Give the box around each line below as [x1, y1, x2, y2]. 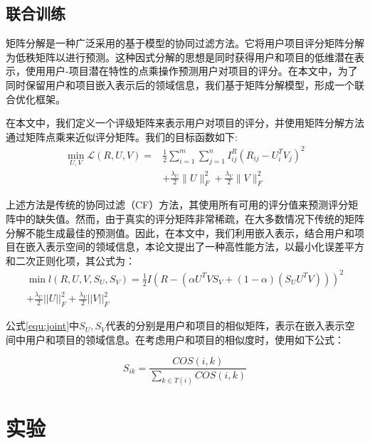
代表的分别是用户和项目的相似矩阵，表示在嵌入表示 [105, 318, 345, 333]
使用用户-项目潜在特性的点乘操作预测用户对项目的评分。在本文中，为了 [25, 63, 358, 78]
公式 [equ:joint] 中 [6, 318, 80, 333]
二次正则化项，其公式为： [15, 253, 135, 268]
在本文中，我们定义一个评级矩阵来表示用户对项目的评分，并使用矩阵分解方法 [6, 115, 364, 130]
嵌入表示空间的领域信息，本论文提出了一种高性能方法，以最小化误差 [25, 239, 344, 254]
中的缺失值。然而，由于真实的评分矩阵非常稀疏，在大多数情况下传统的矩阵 [15, 211, 364, 226]
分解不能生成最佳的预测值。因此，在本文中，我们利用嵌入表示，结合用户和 [6, 225, 354, 240]
